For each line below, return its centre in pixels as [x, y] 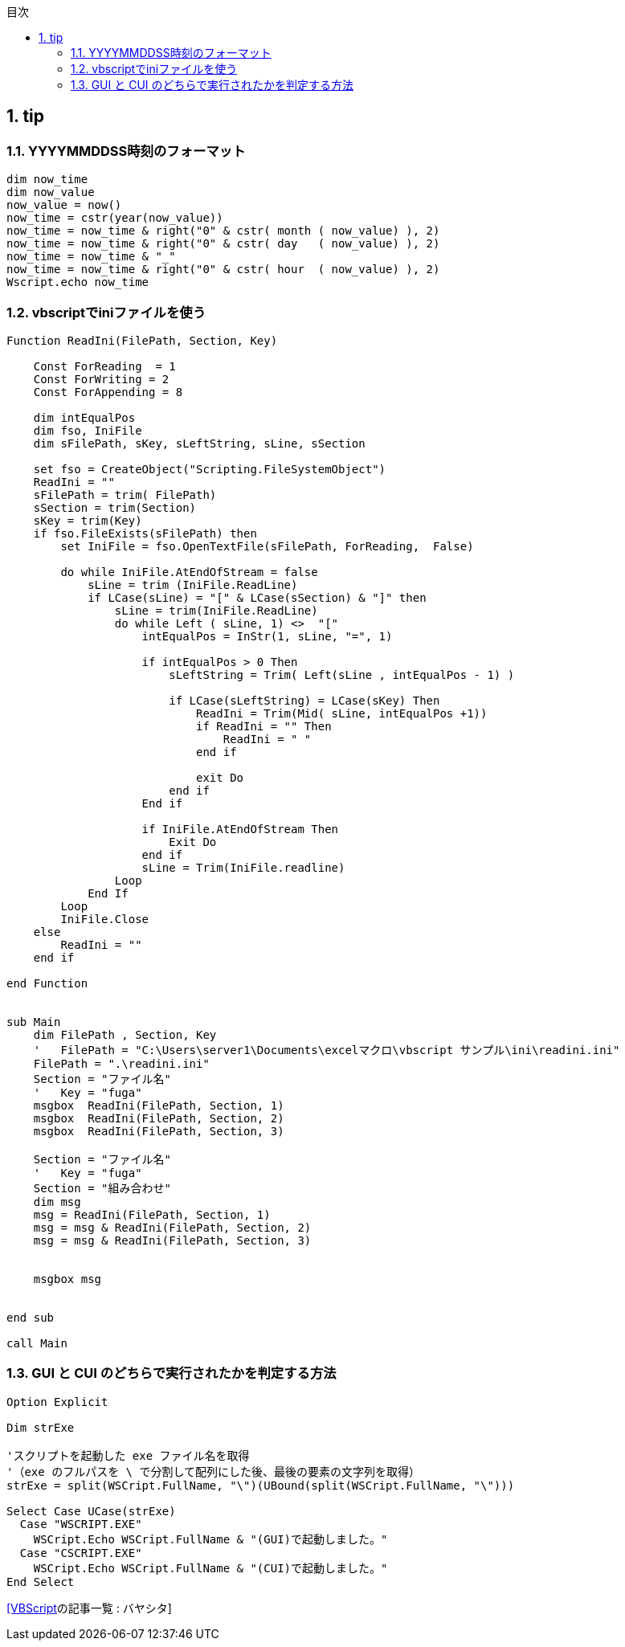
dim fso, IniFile [88, 430]
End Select [41, 1582]
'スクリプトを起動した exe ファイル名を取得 [128, 1455]
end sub [31, 1317]
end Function [47, 983]
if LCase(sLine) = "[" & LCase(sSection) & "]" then [257, 597]
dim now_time [47, 180]
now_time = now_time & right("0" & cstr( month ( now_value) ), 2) [223, 231]
